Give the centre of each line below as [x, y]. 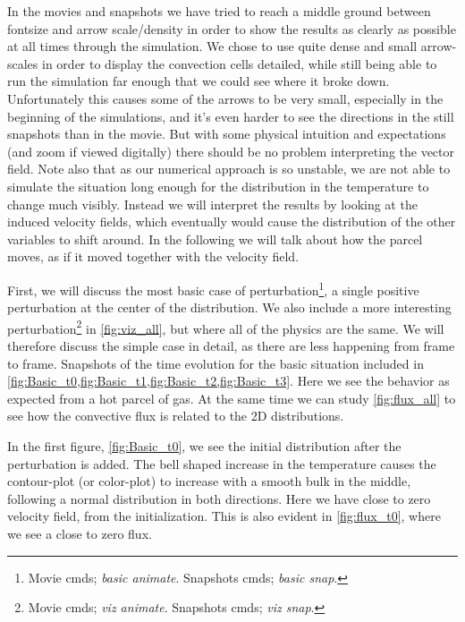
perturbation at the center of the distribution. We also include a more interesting [229, 307]
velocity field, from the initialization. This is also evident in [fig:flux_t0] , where [224, 516]
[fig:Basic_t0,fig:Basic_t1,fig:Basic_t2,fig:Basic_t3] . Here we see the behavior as [228, 381]
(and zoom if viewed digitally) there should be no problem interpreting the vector [231, 151]
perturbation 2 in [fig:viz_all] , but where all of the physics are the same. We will [226, 327]
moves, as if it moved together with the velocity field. [153, 256]
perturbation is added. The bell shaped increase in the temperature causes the [222, 463]
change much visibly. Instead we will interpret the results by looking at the [212, 204]
